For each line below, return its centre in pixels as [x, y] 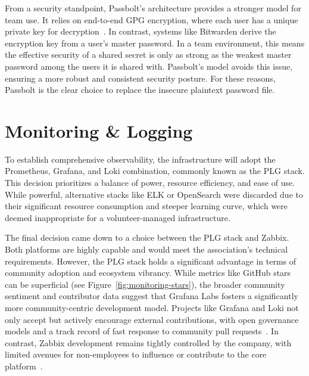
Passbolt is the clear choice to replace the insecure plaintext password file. [140, 90]
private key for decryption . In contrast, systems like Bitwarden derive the [141, 31]
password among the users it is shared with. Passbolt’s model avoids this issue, [149, 66]
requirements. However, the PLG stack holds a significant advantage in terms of [151, 261]
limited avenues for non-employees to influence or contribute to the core [136, 354]
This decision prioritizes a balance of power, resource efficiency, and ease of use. [150, 183]
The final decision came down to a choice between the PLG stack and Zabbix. [147, 237]
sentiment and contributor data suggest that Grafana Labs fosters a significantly [152, 296]
